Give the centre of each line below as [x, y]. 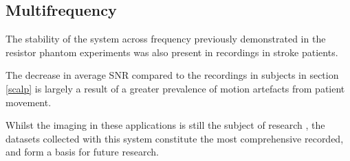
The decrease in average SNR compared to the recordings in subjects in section [172, 75]
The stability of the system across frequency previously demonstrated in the [166, 39]
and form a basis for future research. [82, 152]
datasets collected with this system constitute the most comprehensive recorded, [175, 138]
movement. [29, 102]
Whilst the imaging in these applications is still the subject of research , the [165, 125]
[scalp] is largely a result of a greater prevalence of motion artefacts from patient [175, 88]
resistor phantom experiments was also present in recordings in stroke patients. [172, 52]
